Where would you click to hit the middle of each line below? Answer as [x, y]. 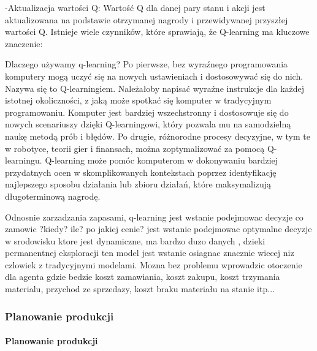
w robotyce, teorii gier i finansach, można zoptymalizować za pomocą [135, 148]
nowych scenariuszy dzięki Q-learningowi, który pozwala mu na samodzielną [148, 124]
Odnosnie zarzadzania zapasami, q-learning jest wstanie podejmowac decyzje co [154, 217]
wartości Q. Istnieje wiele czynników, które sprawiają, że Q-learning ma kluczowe [157, 32]
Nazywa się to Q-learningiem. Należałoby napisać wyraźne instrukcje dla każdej [155, 88]
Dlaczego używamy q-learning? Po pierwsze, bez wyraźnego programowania [147, 64]
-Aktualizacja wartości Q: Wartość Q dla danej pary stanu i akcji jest [135, 7]
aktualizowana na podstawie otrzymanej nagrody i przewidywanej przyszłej [147, 19]
